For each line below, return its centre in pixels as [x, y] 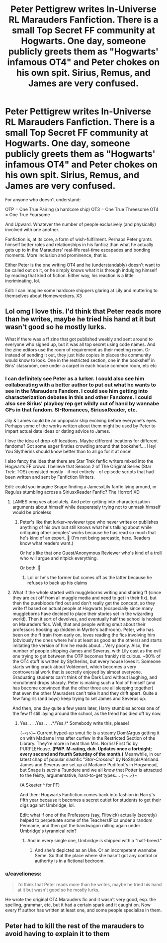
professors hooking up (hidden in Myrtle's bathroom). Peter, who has [83, 629]
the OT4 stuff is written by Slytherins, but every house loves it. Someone [86, 661]
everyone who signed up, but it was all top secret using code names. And [80, 344]
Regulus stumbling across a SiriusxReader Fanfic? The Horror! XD [73, 492]
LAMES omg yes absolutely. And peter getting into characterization [81, 502]
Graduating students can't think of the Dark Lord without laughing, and [85, 677]
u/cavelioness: [23, 874]
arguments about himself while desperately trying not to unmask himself [86, 507]
